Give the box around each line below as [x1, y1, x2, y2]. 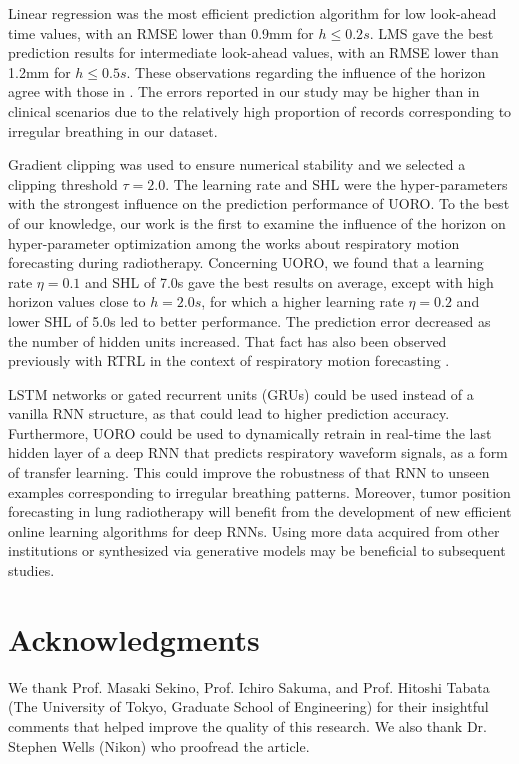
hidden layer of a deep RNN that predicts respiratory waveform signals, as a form [8, 442, 508, 463]
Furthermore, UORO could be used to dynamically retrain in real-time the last [8, 422, 492, 443]
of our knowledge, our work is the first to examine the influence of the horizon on [8, 212, 506, 233]
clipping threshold [8, 173, 118, 194]
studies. [8, 560, 55, 581]
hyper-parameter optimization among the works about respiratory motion [8, 232, 460, 253]
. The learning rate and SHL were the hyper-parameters [165, 173, 508, 194]
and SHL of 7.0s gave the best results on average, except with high [85, 271, 494, 292]
